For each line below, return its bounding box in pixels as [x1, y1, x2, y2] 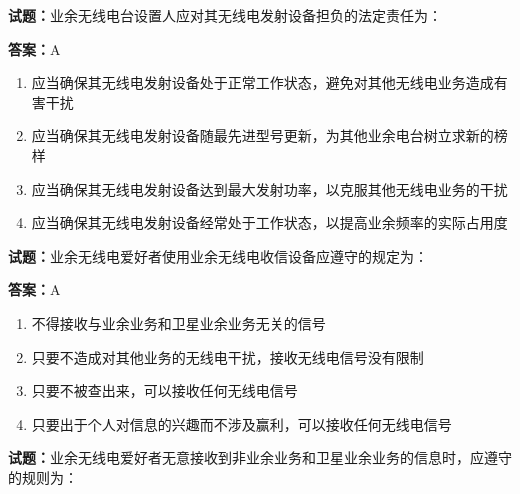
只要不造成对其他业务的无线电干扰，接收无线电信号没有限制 [31, 346, 424, 367]
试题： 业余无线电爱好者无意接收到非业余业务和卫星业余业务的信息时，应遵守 [8, 447, 512, 468]
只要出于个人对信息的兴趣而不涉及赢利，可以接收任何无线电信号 [31, 413, 452, 434]
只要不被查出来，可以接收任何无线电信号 [31, 380, 298, 401]
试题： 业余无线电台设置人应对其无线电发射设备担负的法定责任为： [8, 5, 442, 25]
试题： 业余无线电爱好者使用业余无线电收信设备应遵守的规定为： [8, 245, 428, 266]
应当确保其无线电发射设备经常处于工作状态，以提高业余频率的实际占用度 [31, 212, 508, 233]
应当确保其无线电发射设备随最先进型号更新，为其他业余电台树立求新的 [31, 125, 494, 146]
